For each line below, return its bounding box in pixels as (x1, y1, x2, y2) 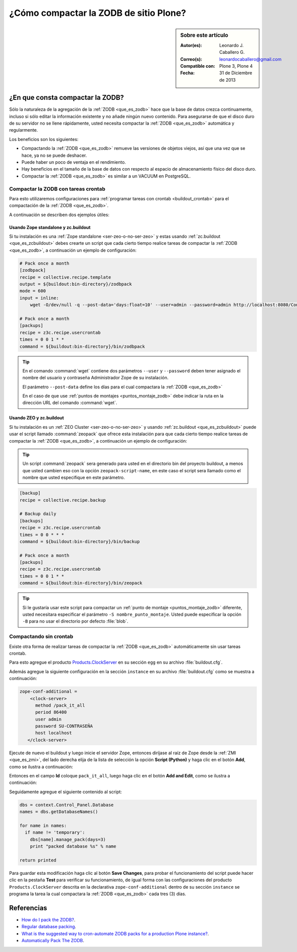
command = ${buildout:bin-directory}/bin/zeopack (19, 580, 143, 586)
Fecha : (180, 70, 195, 76)
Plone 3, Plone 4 (219, 63, 253, 69)
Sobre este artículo (180, 32, 229, 39)
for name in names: (19, 822, 67, 828)
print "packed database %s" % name (30, 844, 116, 849)
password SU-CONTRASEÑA (35, 724, 93, 729)
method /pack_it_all (35, 702, 85, 708)
